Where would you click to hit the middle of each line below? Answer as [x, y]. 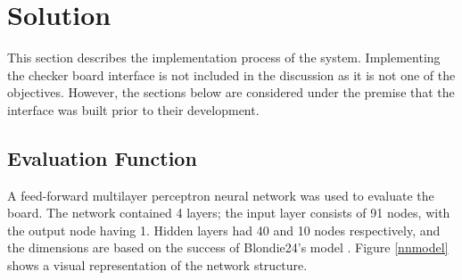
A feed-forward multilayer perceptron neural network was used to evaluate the [221, 195]
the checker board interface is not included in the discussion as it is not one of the [231, 74]
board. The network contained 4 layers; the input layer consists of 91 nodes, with [229, 213]
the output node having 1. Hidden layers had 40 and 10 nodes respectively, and [224, 230]
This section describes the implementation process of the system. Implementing [224, 58]
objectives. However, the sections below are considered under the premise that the [231, 92]
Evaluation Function [102, 157]
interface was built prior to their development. [133, 109]
